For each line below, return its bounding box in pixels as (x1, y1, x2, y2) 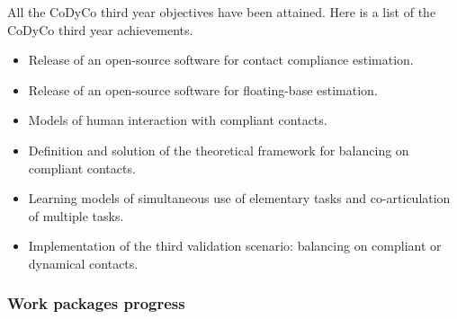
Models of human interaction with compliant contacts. (28, 111, 327, 129)
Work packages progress (7, 292, 185, 315)
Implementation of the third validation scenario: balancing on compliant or (28, 236, 442, 255)
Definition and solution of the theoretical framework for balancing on (28, 140, 409, 159)
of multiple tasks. (28, 206, 124, 225)
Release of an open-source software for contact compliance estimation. (28, 50, 414, 69)
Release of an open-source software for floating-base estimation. (28, 80, 378, 99)
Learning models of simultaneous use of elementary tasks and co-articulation (28, 189, 451, 208)
